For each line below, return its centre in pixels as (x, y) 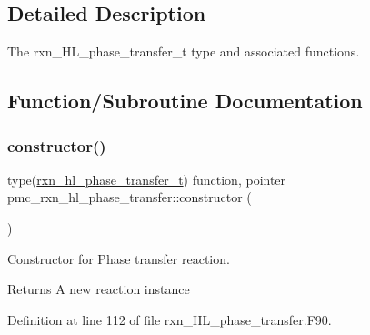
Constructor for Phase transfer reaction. (119, 258)
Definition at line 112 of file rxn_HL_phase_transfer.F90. (170, 319)
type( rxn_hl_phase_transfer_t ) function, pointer (147, 179)
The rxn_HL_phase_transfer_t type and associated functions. (184, 51)
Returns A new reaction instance (99, 289)
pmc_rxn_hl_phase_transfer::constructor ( (130, 197)
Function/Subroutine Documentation (185, 101)
